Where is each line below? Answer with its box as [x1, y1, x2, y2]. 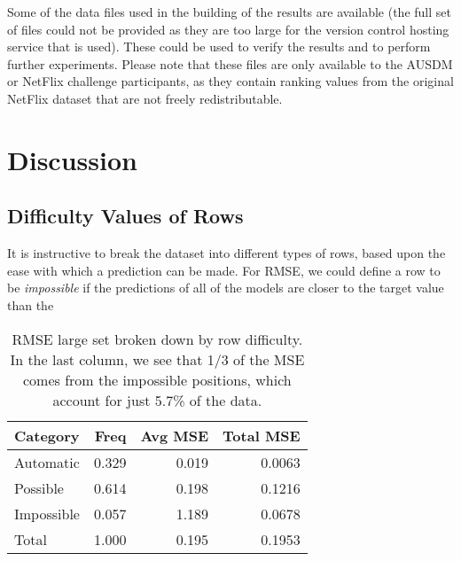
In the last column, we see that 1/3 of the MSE [10, 348, 305, 370]
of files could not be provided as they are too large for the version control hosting [7, 19, 449, 38]
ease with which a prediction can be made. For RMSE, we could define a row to [7, 261, 441, 279]
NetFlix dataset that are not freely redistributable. [7, 89, 283, 107]
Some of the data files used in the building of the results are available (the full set [7, 3, 451, 20]
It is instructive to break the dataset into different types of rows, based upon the [7, 244, 446, 262]
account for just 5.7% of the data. [52, 389, 262, 410]
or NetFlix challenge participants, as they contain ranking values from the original [7, 72, 454, 90]
